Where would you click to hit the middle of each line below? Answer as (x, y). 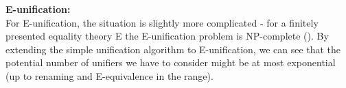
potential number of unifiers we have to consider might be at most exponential (171, 62)
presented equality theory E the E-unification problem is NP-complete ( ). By (167, 36)
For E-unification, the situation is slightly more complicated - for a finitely (162, 22)
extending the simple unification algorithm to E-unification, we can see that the (173, 49)
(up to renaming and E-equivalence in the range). (109, 75)
